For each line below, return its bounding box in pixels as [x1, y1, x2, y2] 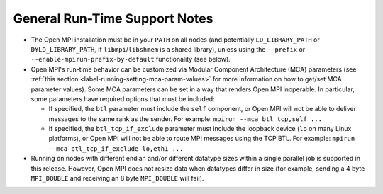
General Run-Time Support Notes [13, 11, 213, 26]
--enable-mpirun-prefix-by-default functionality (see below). [30, 55, 231, 64]
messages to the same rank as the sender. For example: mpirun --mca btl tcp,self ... [48, 114, 323, 123]
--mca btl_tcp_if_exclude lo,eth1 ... [48, 144, 184, 152]
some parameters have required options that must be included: [30, 94, 216, 103]
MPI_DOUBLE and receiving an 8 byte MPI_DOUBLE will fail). [30, 174, 204, 183]
